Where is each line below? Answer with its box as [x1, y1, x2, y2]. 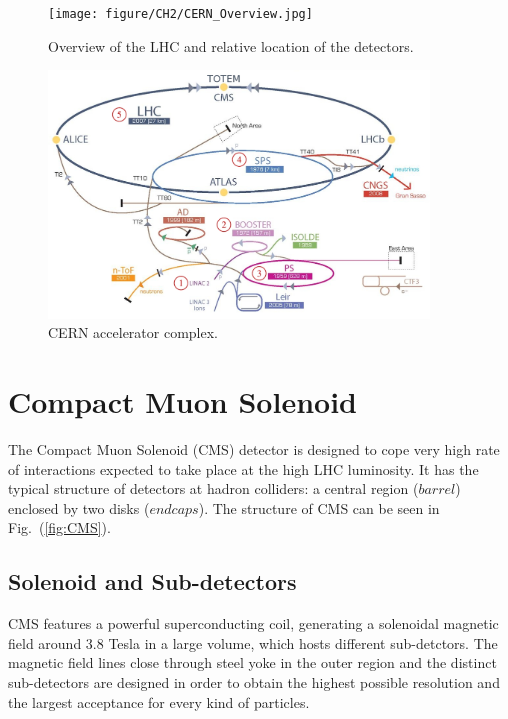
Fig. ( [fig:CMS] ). [8, 517, 111, 538]
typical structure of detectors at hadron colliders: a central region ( [8, 478, 419, 499]
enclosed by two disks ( [8, 497, 150, 518]
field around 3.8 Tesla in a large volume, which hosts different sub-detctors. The [8, 632, 498, 653]
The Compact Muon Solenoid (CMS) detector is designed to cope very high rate [8, 439, 500, 460]
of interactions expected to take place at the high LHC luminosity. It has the [8, 458, 479, 479]
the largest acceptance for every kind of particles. [8, 691, 310, 712]
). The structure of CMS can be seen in [198, 497, 440, 518]
